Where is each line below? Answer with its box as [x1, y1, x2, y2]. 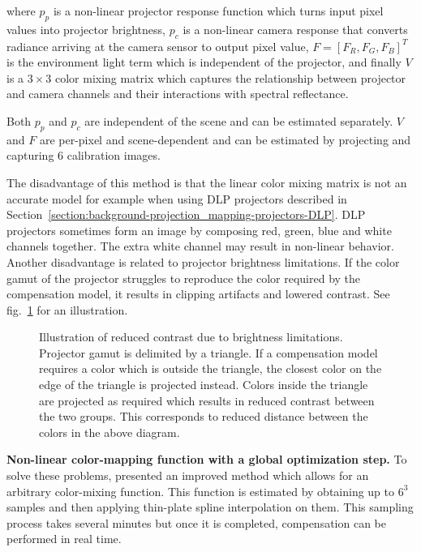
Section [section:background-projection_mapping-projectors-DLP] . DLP [6, 206, 366, 223]
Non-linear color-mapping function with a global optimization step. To [6, 451, 407, 468]
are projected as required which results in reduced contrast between [39, 392, 375, 409]
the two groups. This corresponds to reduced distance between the [39, 408, 368, 425]
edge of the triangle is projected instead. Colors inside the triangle [39, 376, 368, 393]
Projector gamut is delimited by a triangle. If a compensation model [39, 344, 378, 361]
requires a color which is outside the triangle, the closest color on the [39, 360, 382, 377]
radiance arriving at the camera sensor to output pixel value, [6, 37, 309, 54]
